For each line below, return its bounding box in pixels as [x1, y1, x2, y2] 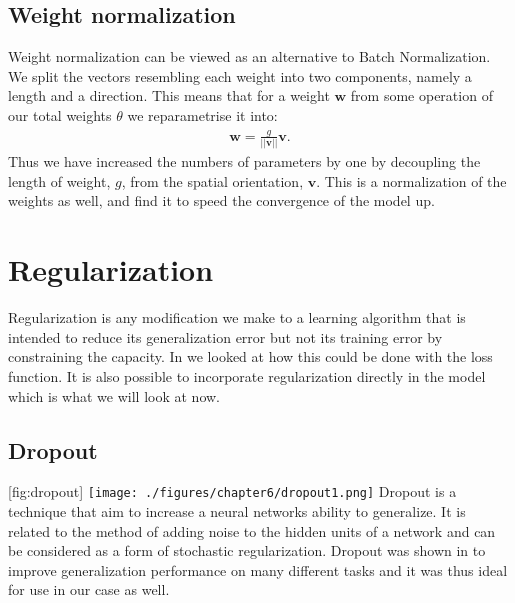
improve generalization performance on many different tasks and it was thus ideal [8, 559, 508, 580]
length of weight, [8, 170, 111, 191]
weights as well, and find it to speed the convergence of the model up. [8, 190, 435, 211]
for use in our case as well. [8, 579, 170, 600]
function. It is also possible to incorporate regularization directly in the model [8, 365, 486, 386]
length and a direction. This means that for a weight [8, 85, 330, 106]
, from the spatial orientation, [121, 170, 304, 191]
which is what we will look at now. [8, 385, 221, 406]
